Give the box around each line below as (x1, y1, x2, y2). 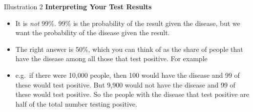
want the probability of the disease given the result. (15, 27, 170, 38)
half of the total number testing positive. (15, 98, 137, 109)
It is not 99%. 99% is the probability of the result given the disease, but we (15, 18, 240, 28)
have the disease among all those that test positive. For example (15, 53, 208, 64)
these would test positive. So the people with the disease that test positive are (15, 89, 249, 99)
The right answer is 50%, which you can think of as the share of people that (15, 44, 243, 54)
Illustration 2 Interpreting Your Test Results (4, 1, 152, 11)
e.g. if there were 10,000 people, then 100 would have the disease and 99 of (15, 69, 240, 80)
